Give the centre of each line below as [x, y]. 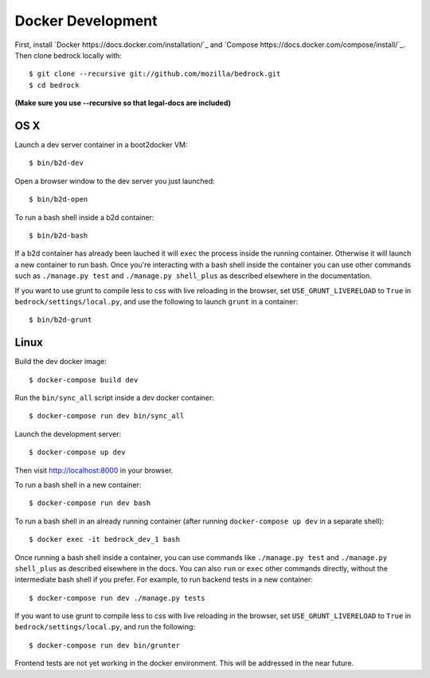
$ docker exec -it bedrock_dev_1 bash [105, 539]
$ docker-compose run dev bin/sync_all [107, 416]
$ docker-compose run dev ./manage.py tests [117, 598]
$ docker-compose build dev [84, 380]
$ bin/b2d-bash [59, 235]
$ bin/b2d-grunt [61, 320]
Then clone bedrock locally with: [68, 55]
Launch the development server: [68, 433]
